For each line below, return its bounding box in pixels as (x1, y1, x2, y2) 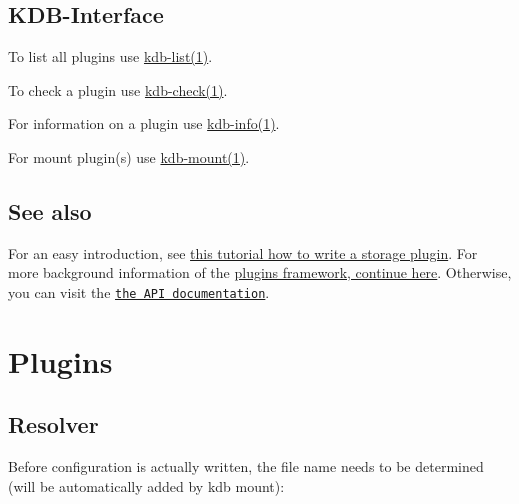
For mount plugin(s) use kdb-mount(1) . (8, 146, 250, 167)
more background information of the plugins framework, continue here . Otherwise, (8, 262, 512, 283)
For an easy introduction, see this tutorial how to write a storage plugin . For (8, 242, 478, 263)
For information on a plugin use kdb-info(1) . (8, 113, 280, 134)
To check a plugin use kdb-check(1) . (8, 79, 228, 100)
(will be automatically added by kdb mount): (8, 475, 285, 496)
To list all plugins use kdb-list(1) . (8, 46, 213, 67)
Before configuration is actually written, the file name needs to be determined (8, 456, 484, 477)
